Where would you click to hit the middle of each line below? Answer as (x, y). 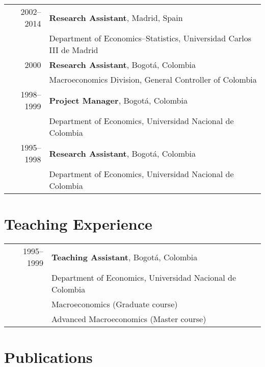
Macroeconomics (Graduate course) (114, 304)
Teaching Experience (78, 224)
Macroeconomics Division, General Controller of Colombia (153, 79)
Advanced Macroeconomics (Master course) (129, 319)
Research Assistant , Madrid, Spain (116, 17)
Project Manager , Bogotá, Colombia (118, 100)
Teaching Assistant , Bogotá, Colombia (124, 257)
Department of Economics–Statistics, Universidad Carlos (150, 38)
